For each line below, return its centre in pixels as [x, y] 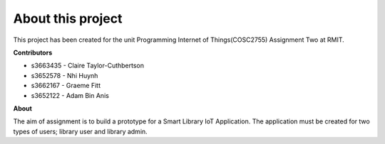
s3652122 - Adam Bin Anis [70, 95]
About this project [68, 18]
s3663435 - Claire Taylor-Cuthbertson [87, 66]
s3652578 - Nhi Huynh [65, 75]
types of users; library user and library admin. [80, 131]
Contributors [33, 52]
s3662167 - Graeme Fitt [66, 86]
